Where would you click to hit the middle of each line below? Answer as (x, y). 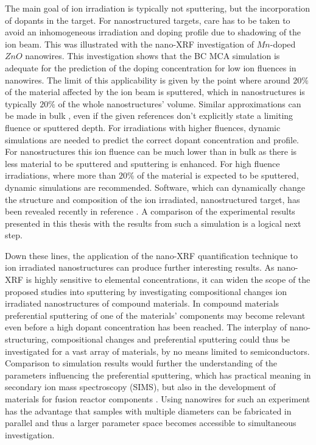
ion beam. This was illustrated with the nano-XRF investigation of (130, 44)
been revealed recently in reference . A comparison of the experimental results (150, 211)
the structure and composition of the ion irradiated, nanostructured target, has (153, 199)
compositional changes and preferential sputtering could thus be (171, 339)
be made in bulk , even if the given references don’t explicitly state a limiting (149, 116)
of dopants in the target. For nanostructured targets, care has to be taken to (148, 20)
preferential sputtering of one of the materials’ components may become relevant (155, 315)
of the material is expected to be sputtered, (218, 175)
